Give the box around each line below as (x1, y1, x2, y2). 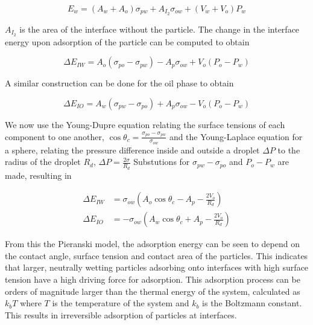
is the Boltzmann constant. (202, 297, 302, 309)
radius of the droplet (5, 155, 81, 168)
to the (277, 143, 300, 156)
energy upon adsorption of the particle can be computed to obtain (5, 35, 250, 48)
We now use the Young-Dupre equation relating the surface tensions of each (5, 118, 285, 130)
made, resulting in (5, 169, 72, 181)
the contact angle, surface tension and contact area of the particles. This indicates (5, 249, 308, 262)
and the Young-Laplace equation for (169, 130, 303, 143)
